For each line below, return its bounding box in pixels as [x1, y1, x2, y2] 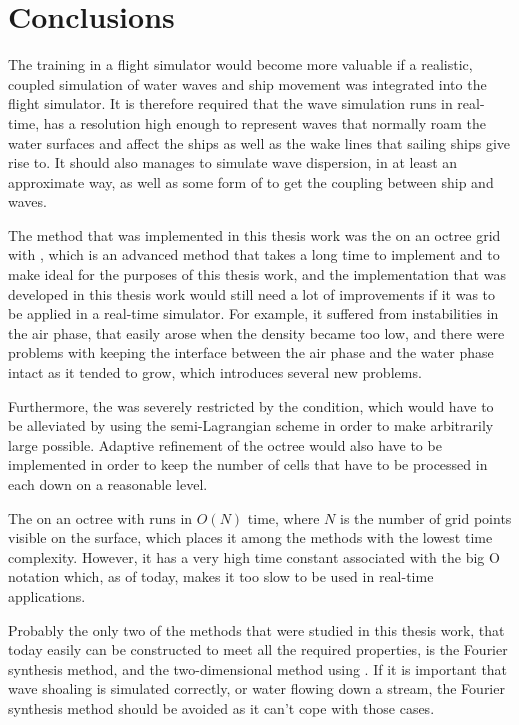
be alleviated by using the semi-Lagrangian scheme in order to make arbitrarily [8, 415, 494, 436]
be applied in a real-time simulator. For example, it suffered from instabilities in [8, 303, 499, 324]
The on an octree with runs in [8, 507, 193, 528]
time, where [247, 507, 320, 528]
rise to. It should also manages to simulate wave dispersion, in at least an [8, 152, 458, 173]
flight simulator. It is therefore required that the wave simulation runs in [8, 93, 453, 114]
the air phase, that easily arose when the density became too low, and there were [8, 322, 505, 343]
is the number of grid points [339, 507, 512, 528]
